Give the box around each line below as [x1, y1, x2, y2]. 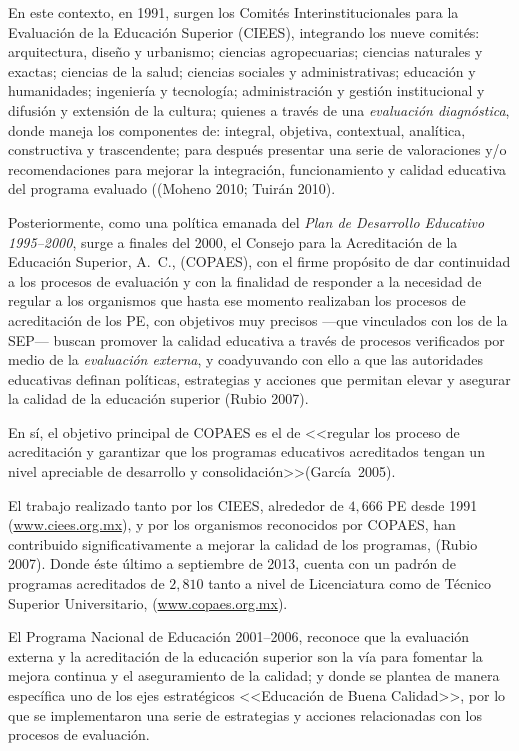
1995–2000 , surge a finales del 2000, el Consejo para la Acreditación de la [8, 231, 458, 252]
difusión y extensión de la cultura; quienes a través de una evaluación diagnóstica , [8, 99, 510, 120]
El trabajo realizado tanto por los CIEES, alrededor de [8, 494, 344, 515]
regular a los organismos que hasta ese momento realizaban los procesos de [8, 290, 466, 311]
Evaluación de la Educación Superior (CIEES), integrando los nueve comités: [8, 21, 480, 42]
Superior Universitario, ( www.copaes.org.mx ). [8, 592, 288, 613]
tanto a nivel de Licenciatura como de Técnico [208, 573, 492, 594]
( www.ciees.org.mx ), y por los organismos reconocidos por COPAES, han [8, 514, 456, 535]
